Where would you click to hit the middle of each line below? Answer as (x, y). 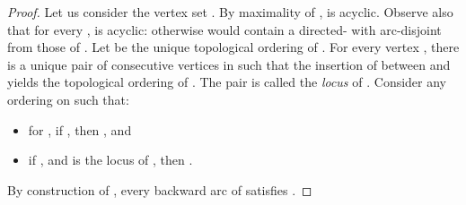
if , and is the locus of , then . (110, 160)
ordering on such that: (68, 99)
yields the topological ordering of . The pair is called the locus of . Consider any (227, 82)
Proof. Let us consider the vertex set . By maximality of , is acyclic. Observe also (230, 12)
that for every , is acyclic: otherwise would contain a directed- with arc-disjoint (224, 29)
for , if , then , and (80, 129)
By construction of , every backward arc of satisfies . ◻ (160, 189)
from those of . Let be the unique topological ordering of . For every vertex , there (233, 47)
